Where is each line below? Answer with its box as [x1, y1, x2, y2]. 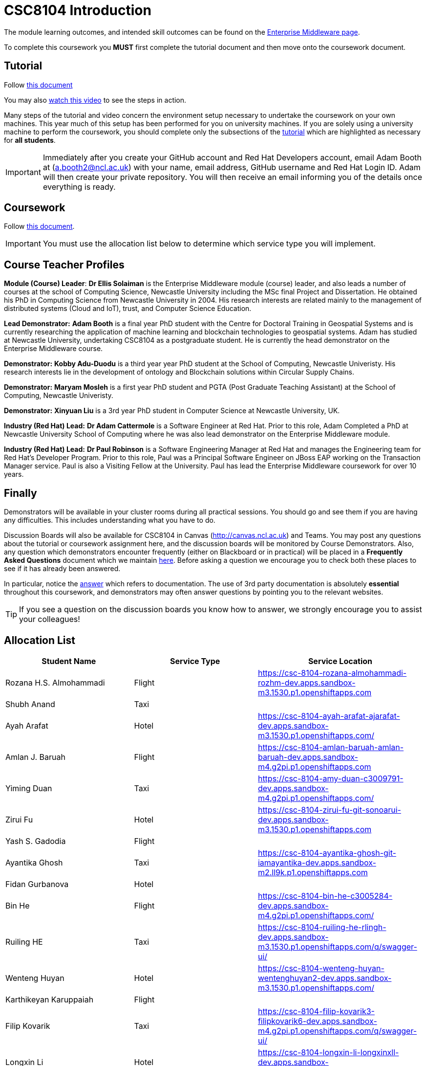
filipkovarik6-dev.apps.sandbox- [257, 1016, 377, 1026]
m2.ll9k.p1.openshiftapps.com [257, 867, 368, 877]
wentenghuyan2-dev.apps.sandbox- [257, 973, 392, 983]
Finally [4, 487, 37, 499]
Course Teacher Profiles [4, 258, 125, 271]
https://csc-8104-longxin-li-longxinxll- [257, 1047, 399, 1057]
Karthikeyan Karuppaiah [5, 994, 94, 1004]
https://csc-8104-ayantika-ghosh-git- [257, 847, 396, 858]
